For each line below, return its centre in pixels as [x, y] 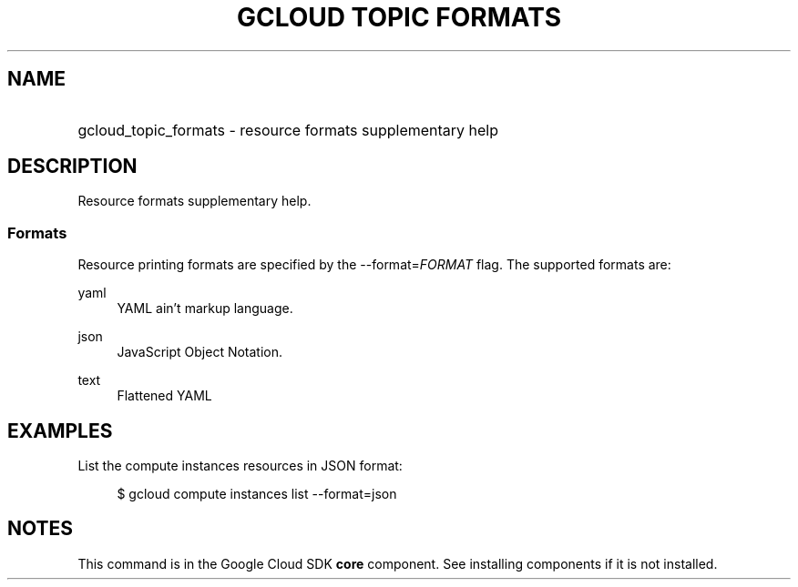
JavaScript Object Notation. [200, 352]
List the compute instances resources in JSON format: [240, 466]
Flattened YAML [164, 396]
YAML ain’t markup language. [205, 309]
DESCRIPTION [72, 167]
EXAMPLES [60, 430]
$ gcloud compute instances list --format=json [257, 494]
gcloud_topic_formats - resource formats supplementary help [288, 130]
